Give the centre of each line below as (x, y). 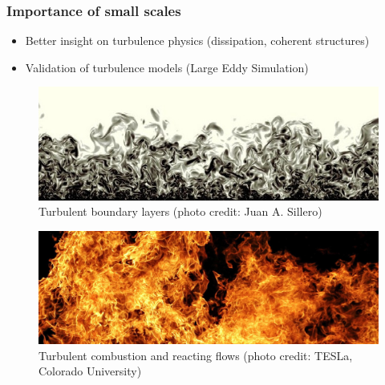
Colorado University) (90, 371)
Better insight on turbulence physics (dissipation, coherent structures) (197, 41)
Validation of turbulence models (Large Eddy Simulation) (167, 67)
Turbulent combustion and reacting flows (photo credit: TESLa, (196, 355)
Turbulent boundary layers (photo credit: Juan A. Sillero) (180, 211)
